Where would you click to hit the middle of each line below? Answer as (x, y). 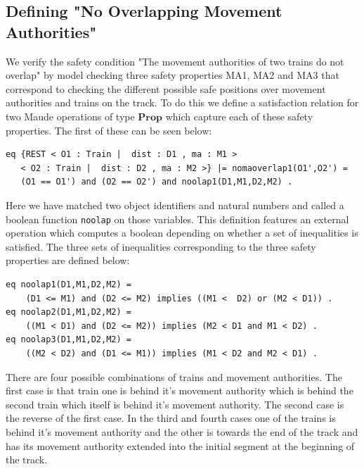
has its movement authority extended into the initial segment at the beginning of (180, 445)
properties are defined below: (68, 260)
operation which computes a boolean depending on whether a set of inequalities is (182, 233)
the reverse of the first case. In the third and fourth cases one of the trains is (171, 418)
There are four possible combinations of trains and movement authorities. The (174, 376)
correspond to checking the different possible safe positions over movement (166, 88)
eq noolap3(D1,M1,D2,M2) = (69, 340)
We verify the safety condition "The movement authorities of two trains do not (175, 61)
